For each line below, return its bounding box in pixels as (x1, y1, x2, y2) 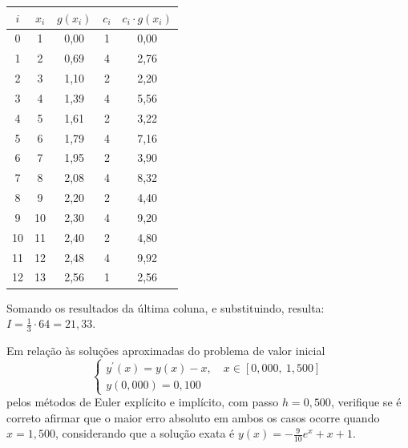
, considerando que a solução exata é (55, 425, 235, 442)
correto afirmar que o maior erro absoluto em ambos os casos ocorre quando (6, 409, 380, 426)
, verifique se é (330, 394, 402, 410)
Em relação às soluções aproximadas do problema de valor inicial (6, 341, 325, 358)
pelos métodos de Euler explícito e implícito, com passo (6, 394, 279, 410)
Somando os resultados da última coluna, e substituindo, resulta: (6, 299, 325, 316)
